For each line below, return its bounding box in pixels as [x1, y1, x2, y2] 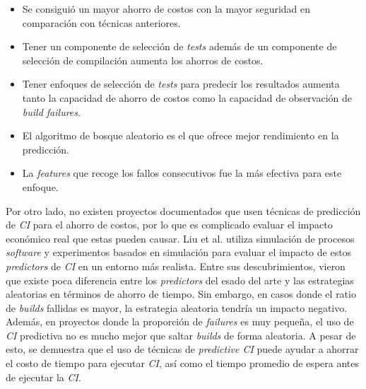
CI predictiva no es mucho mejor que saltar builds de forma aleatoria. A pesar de [6, 327, 356, 342]
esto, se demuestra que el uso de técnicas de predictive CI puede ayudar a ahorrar [6, 342, 359, 356]
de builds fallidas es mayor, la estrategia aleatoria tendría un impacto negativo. [6, 300, 348, 315]
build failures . [22, 104, 81, 119]
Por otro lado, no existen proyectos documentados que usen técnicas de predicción [6, 203, 361, 218]
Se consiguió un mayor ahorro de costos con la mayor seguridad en [22, 1, 311, 16]
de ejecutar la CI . [6, 369, 81, 384]
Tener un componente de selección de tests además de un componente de [22, 39, 337, 54]
